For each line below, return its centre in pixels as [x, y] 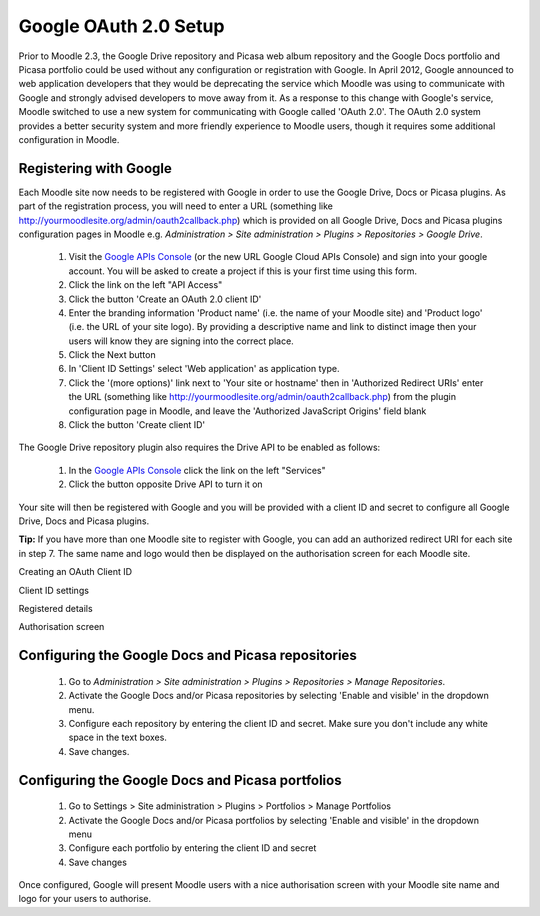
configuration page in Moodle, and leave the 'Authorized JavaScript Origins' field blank [247, 411]
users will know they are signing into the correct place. [181, 341]
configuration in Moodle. [69, 139]
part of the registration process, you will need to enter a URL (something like [176, 206]
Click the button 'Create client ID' [137, 425]
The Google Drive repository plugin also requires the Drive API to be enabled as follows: [199, 447]
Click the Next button [112, 355]
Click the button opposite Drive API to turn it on [166, 484]
